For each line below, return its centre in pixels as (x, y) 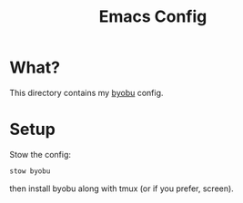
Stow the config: (40, 154)
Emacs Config (153, 17)
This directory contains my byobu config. (86, 92)
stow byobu (30, 171)
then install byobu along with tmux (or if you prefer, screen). (121, 188)
